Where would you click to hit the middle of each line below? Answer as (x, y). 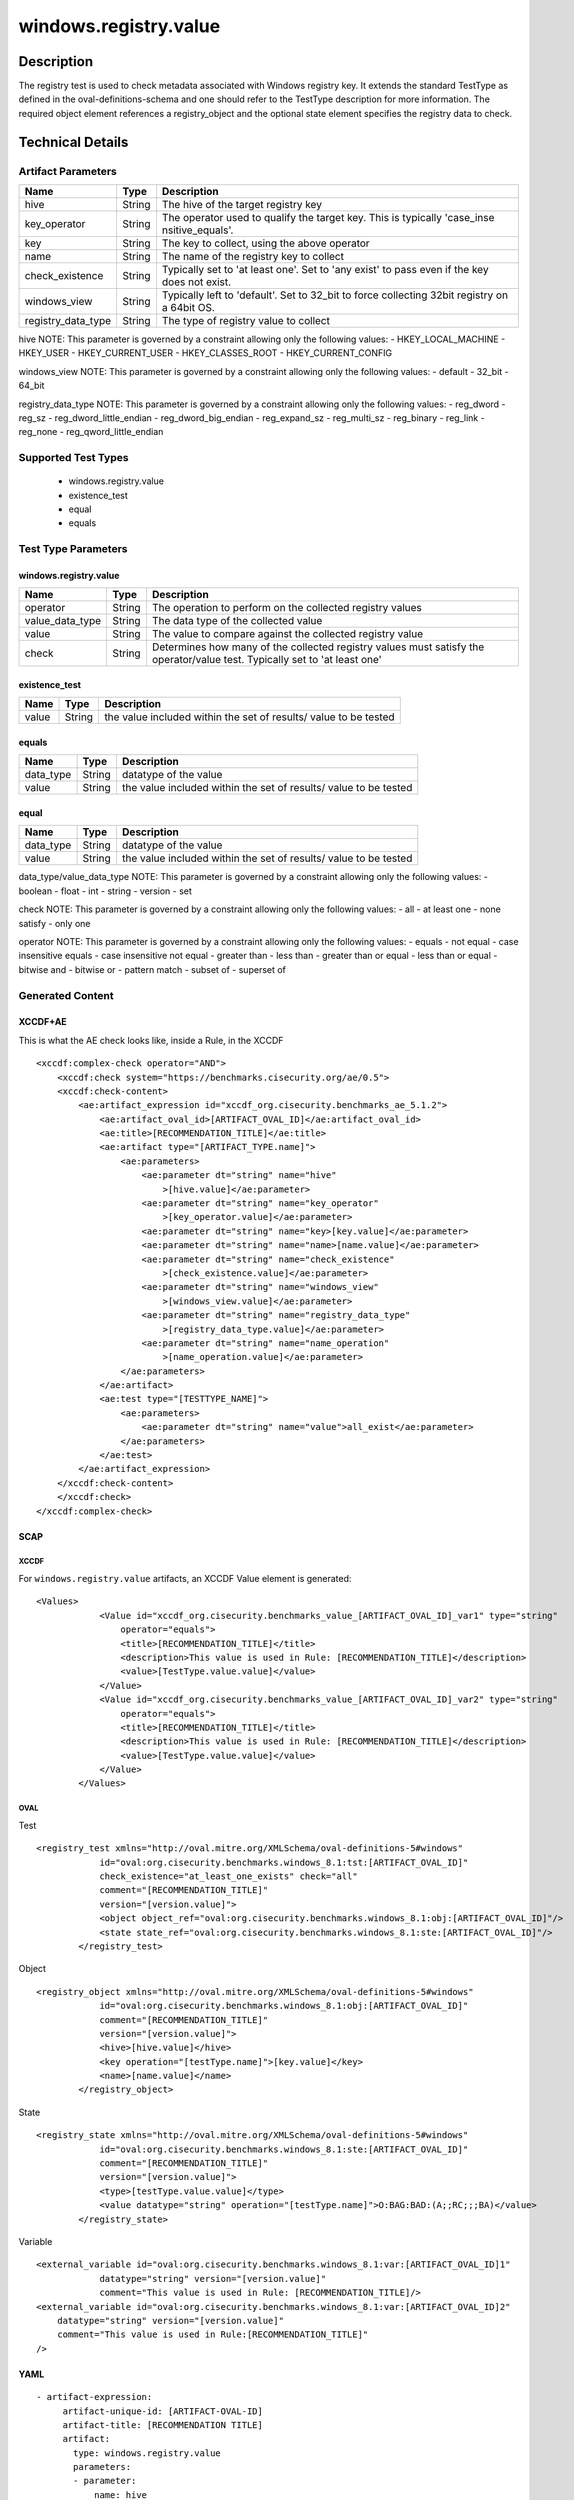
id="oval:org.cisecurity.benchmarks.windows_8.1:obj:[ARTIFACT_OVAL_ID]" (284, 2006)
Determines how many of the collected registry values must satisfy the (318, 647)
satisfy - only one (54, 923)
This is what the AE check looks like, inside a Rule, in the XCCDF (151, 1040)
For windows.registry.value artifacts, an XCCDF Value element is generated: (185, 1578)
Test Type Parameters (73, 549)
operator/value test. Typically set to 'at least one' (266, 660)
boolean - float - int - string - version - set (105, 891)
